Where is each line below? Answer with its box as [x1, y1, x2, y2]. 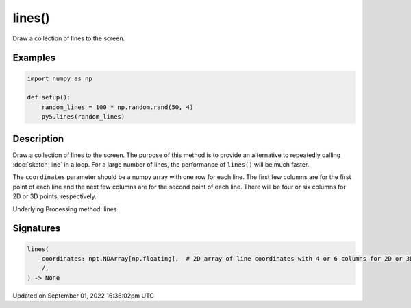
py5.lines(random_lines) [41, 113, 125, 121]
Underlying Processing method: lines [12, 204, 117, 213]
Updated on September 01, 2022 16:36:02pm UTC [12, 292, 154, 300]
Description [12, 132, 64, 144]
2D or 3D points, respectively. [12, 192, 97, 200]
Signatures [12, 223, 61, 235]
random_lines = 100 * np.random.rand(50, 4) [41, 103, 194, 111]
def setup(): [27, 93, 71, 102]
